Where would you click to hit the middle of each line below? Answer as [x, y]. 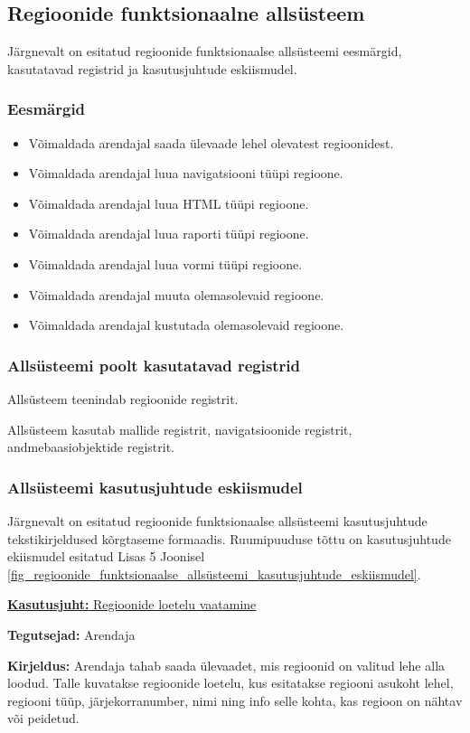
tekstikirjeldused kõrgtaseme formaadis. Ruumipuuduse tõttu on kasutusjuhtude [229, 538]
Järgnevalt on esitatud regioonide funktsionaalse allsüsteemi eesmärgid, [205, 51]
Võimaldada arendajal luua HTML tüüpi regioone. [169, 203]
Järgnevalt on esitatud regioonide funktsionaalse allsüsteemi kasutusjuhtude [217, 520]
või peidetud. [43, 718]
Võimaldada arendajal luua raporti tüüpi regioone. [169, 234]
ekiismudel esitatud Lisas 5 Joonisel [106, 556]
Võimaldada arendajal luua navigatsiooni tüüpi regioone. [186, 173]
